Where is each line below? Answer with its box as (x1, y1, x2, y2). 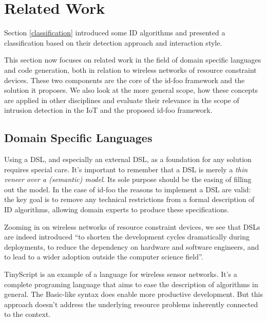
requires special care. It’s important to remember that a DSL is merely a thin (4, 164, 248, 174)
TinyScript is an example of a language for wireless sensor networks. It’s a (4, 269, 237, 279)
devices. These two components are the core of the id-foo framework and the (4, 74, 245, 85)
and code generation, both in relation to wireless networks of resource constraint (4, 64, 257, 75)
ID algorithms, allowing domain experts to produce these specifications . (4, 204, 230, 215)
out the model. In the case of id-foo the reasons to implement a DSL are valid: (4, 184, 251, 194)
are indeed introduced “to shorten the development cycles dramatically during (4, 231, 250, 242)
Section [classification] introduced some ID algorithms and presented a (4, 27, 225, 38)
